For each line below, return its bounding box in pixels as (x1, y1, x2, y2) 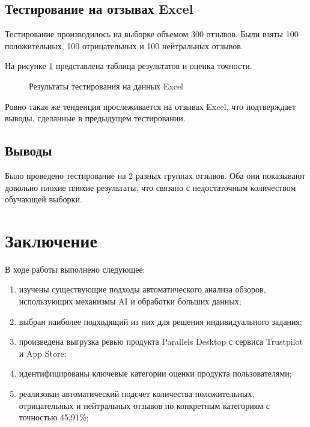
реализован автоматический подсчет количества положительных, (19, 387, 255, 400)
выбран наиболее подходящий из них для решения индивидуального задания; (19, 315, 302, 327)
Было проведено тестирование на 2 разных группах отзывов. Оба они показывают (5, 169, 306, 181)
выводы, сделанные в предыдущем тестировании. (5, 112, 186, 124)
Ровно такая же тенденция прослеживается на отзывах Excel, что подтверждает (5, 100, 296, 112)
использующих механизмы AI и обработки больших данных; (19, 295, 242, 307)
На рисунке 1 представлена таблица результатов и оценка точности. (5, 59, 252, 72)
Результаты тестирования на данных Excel (29, 79, 184, 92)
